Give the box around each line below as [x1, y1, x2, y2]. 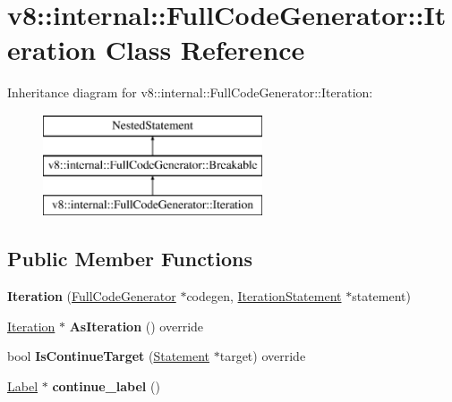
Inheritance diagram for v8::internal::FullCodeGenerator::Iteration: [7, 83, 373, 102]
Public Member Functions [7, 245, 252, 272]
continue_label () [52, 376, 160, 395]
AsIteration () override [69, 316, 204, 335]
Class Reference [105, 31, 305, 68]
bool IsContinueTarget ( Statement [7, 347, 210, 365]
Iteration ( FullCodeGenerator [7, 287, 176, 306]
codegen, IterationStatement [186, 287, 342, 306]
